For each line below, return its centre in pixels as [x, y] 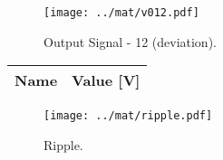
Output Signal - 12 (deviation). [130, 41]
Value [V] [106, 80]
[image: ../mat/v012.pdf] [121, 13]
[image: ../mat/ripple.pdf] [128, 116]
